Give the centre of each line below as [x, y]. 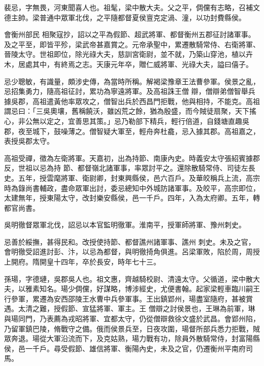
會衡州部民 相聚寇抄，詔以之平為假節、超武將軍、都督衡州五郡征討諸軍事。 [130, 34]
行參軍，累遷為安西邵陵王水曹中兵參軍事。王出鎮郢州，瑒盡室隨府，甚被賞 [128, 298]
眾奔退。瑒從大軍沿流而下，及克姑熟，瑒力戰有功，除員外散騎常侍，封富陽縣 [132, 338]
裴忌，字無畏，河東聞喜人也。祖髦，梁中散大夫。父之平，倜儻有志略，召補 [128, 7]
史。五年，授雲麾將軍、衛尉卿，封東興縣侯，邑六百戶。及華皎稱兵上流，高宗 [132, 177]
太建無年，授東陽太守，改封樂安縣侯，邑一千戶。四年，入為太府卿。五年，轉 [132, 198]
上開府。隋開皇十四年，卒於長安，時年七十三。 [82, 262]
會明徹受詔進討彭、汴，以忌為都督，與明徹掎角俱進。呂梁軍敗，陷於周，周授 [132, 252]
